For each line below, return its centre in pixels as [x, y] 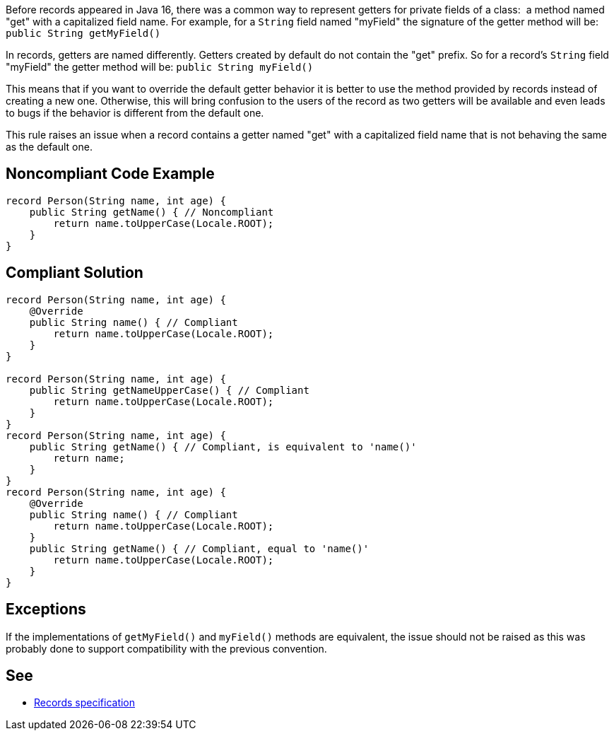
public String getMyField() [83, 33]
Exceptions [46, 609]
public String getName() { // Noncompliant [152, 212]
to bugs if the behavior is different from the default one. [135, 113]
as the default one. [49, 147]
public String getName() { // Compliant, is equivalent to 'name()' [223, 446]
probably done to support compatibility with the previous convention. [166, 648]
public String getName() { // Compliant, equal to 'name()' [199, 548]
